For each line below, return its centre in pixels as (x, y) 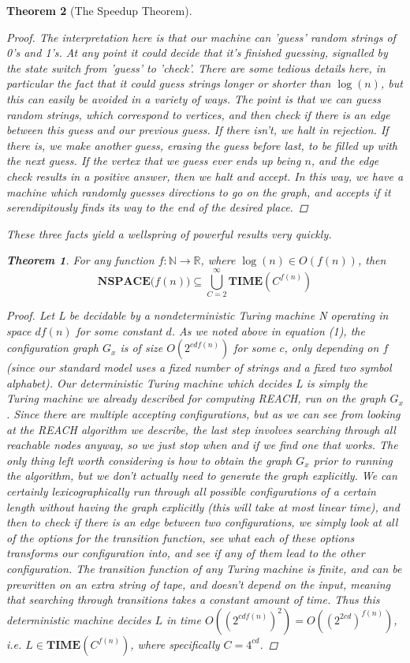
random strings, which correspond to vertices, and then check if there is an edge (198, 114)
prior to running (353, 460)
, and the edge (345, 161)
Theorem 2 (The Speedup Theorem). (99, 10)
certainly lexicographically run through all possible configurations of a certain (191, 491)
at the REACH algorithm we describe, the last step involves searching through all (201, 429)
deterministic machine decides (79, 619)
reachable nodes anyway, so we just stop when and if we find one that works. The (202, 445)
